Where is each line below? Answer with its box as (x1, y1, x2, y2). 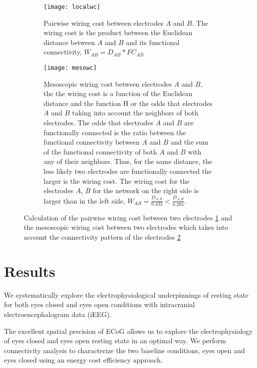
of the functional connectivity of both (44, 146, 157, 157)
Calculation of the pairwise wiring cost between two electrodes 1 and (24, 212, 232, 222)
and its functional (126, 37, 180, 47)
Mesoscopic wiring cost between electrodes (44, 78, 172, 89)
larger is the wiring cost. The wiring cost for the (44, 175, 190, 186)
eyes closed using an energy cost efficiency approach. (4, 355, 163, 365)
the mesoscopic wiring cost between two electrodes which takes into (24, 222, 228, 232)
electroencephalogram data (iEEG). (4, 309, 112, 319)
